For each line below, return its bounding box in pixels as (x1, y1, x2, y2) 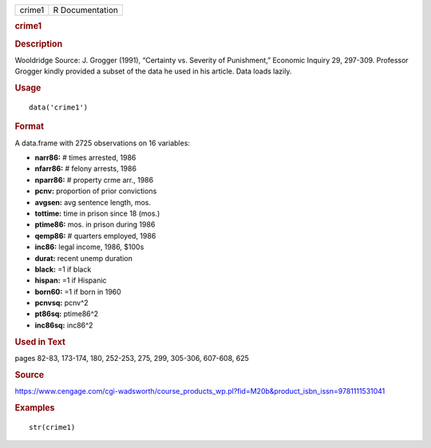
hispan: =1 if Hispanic (34, 276, 107, 285)
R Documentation (53, 5, 119, 15)
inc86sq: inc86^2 (34, 320, 93, 330)
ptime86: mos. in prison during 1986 (34, 220, 156, 229)
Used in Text (14, 336, 65, 347)
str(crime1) (29, 422, 76, 431)
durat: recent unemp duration (34, 253, 133, 263)
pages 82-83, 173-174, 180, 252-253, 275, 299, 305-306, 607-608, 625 (14, 353, 249, 363)
